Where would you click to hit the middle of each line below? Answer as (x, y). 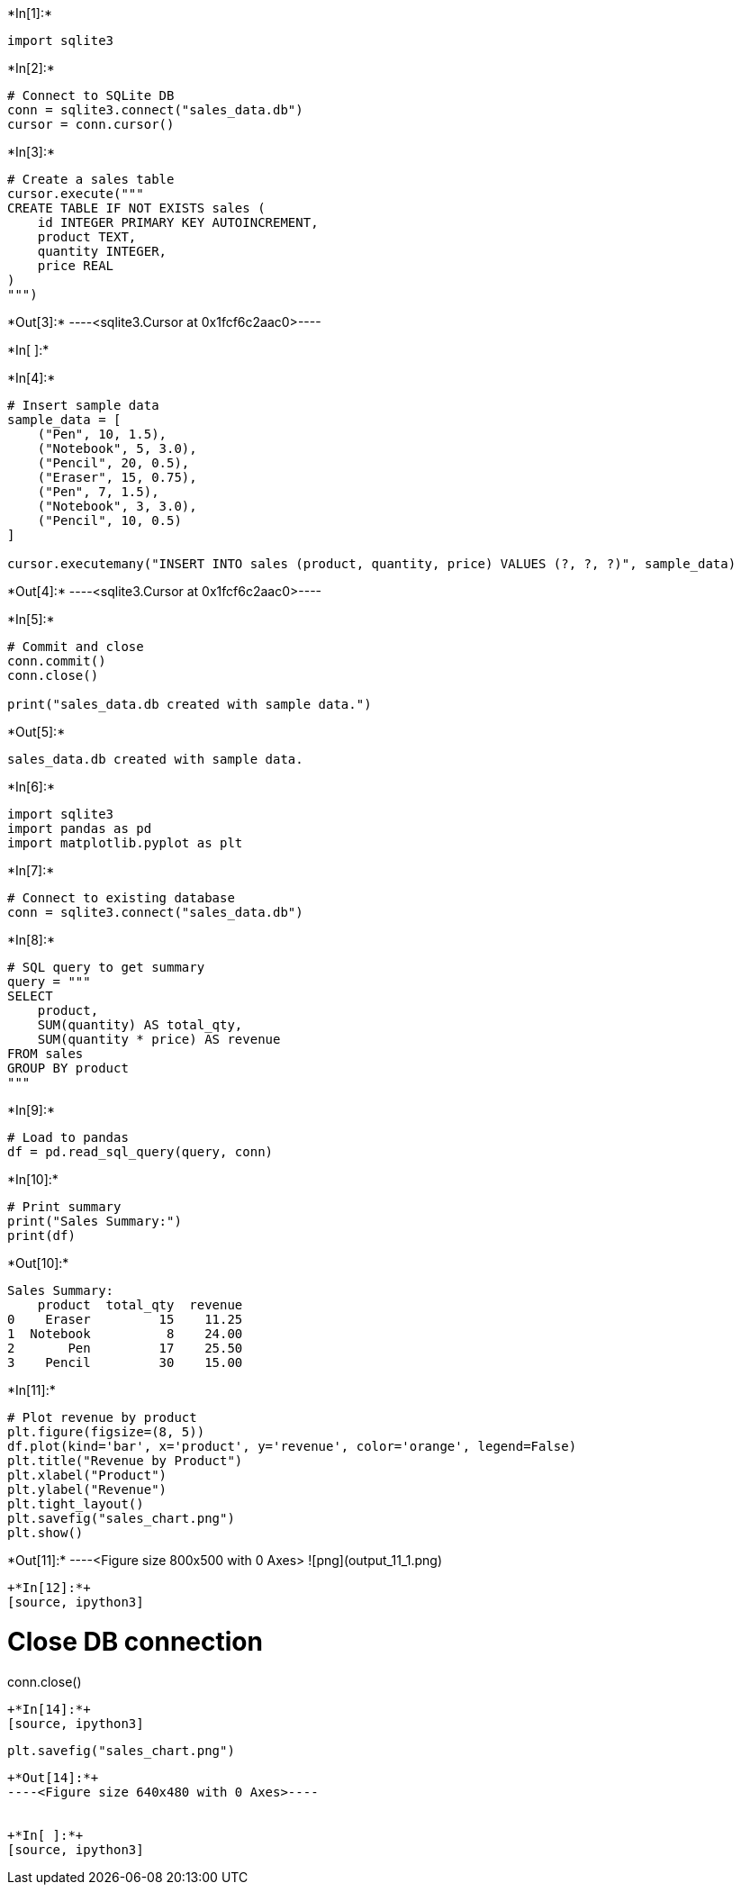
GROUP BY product (68, 1068)
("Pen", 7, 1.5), (98, 492)
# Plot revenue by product (102, 1417)
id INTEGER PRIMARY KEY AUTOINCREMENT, (178, 222)
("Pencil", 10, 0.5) (109, 521)
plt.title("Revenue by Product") (125, 1461)
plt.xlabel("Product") (87, 1475)
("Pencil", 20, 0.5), (113, 463)
